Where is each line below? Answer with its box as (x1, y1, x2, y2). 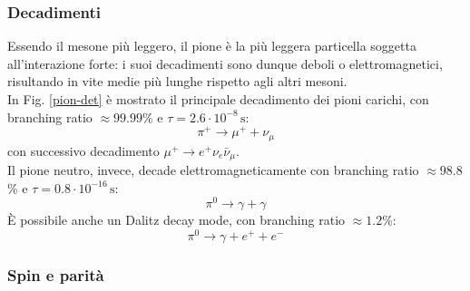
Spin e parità (7, 264, 104, 286)
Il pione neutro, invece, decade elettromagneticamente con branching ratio (7, 160, 419, 179)
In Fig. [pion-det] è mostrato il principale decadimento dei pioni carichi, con (7, 90, 429, 108)
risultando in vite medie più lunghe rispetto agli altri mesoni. (7, 72, 348, 91)
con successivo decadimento (7, 141, 160, 160)
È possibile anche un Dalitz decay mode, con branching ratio (7, 210, 346, 229)
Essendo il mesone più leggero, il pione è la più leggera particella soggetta (7, 36, 416, 55)
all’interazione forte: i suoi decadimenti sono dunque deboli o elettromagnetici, (7, 53, 443, 73)
